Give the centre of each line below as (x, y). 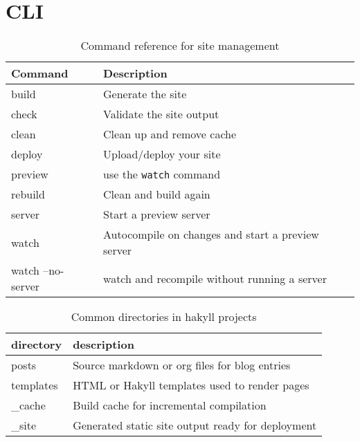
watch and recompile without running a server (215, 278)
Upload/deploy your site (162, 154)
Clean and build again (157, 194)
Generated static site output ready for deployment (195, 425)
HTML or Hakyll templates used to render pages (191, 385)
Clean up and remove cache (170, 134)
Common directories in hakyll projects (164, 317)
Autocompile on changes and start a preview (211, 234)
